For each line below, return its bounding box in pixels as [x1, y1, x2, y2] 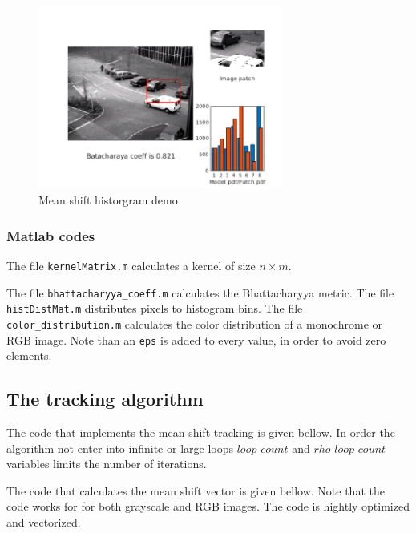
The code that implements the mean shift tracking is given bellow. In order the [6, 423, 395, 440]
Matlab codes [6, 225, 95, 245]
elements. [6, 347, 52, 364]
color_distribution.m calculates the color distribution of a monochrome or [6, 315, 382, 332]
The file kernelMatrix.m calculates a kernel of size [6, 256, 256, 273]
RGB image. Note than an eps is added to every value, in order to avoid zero [6, 331, 386, 348]
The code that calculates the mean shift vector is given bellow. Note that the [6, 482, 385, 499]
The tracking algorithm [6, 386, 204, 411]
